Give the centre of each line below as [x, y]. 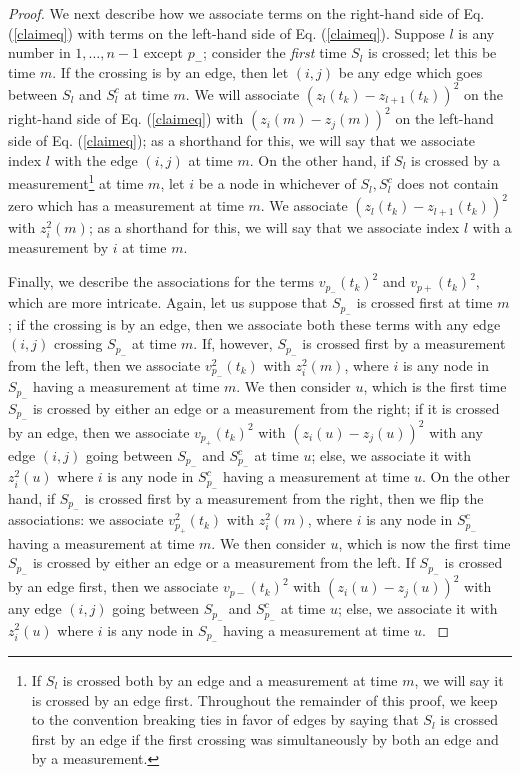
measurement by [58, 247]
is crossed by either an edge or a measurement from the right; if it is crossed [266, 407]
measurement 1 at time [76, 182]
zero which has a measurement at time [126, 205]
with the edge [96, 159]
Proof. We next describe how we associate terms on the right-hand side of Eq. [246, 13]
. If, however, [233, 343]
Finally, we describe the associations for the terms [161, 281]
